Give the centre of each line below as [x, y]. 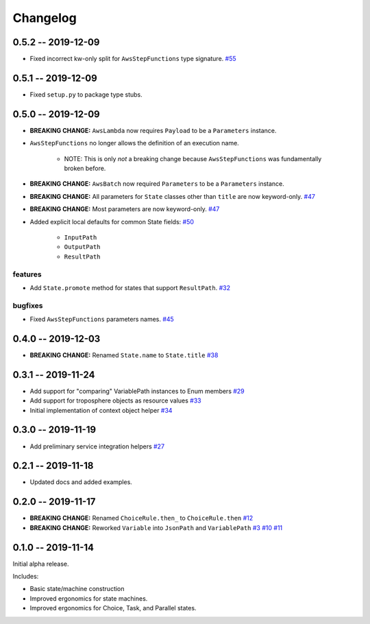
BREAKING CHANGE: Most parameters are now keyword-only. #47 [125, 209]
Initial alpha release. [41, 564]
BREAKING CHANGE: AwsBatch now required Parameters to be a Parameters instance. [157, 184]
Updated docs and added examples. [81, 482]
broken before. [85, 169]
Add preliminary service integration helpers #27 [97, 446]
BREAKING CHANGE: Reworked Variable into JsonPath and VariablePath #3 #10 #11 [156, 527]
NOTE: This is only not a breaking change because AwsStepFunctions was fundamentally [193, 158]
